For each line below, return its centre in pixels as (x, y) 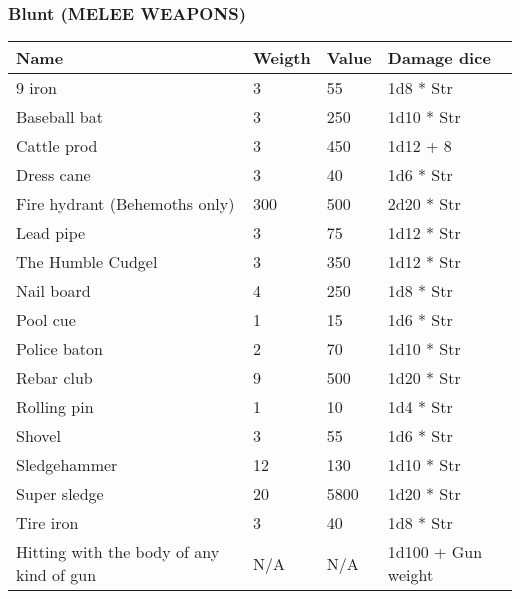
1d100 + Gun (435, 552)
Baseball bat (59, 117)
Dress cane (53, 175)
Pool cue (46, 320)
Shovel (38, 436)
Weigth (282, 58)
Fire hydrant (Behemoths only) (125, 204)
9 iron (36, 88)
